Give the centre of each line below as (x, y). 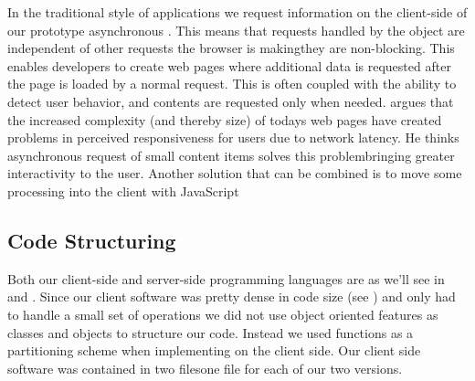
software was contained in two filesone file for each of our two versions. (205, 368)
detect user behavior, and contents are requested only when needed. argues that (231, 101)
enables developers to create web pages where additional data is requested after (229, 65)
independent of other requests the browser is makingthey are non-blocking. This (231, 48)
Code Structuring (92, 240)
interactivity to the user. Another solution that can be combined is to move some (235, 173)
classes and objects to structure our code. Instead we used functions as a (211, 332)
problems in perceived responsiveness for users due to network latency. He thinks (233, 138)
